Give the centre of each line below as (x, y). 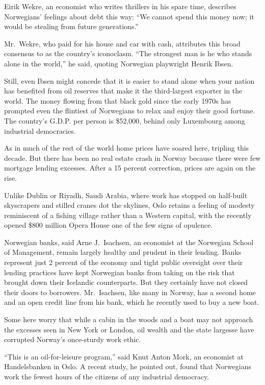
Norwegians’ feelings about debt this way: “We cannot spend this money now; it (129, 16)
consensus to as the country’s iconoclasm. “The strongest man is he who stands (128, 53)
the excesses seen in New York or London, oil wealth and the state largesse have (129, 329)
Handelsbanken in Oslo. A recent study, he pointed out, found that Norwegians (128, 366)
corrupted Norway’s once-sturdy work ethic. (73, 339)
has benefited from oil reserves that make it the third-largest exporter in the (123, 91)
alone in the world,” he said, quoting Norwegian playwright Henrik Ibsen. (119, 63)
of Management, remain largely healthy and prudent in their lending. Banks (123, 252)
